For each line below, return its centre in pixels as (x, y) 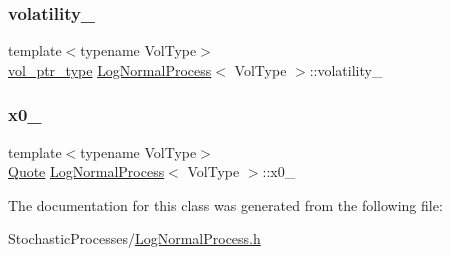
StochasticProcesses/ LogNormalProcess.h (134, 238)
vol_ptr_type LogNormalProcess (110, 69)
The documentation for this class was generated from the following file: (225, 204)
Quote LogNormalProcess (86, 171)
